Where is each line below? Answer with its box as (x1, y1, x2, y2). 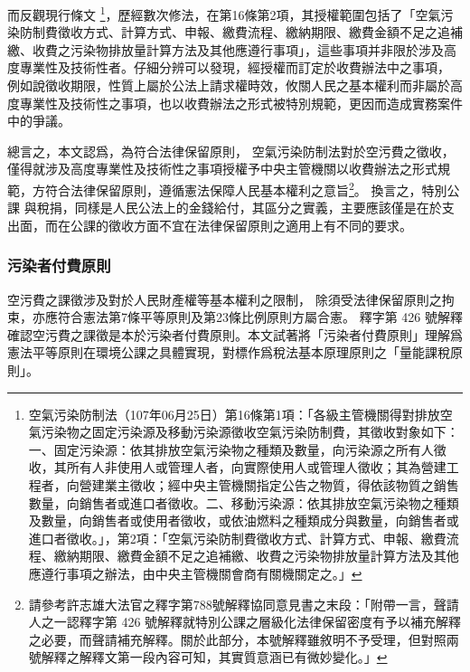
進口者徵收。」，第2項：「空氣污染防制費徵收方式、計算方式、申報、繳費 (28, 528, 446, 547)
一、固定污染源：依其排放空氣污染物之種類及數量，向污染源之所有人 (28, 440, 434, 459)
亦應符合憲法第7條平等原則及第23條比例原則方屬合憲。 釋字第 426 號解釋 (32, 308, 463, 327)
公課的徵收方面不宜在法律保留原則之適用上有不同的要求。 (70, 215, 412, 234)
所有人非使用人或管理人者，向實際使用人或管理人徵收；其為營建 (66, 458, 446, 477)
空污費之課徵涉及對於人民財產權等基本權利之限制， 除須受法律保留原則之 (7, 289, 442, 308)
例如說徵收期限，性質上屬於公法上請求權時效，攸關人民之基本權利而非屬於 (7, 76, 450, 95)
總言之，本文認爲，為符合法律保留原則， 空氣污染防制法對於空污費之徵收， (7, 141, 455, 160)
